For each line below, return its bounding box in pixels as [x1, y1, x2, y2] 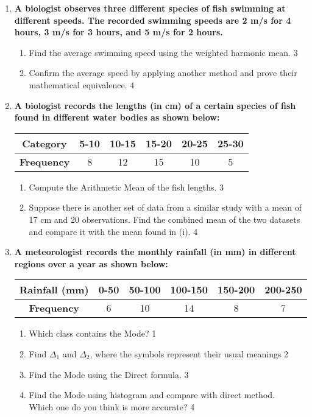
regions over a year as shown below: [14, 257, 168, 270]
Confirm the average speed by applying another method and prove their [29, 66, 297, 79]
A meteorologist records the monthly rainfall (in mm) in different [14, 245, 296, 258]
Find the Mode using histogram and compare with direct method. [29, 388, 275, 401]
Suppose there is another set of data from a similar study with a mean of [29, 201, 302, 214]
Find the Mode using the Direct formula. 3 [29, 368, 189, 380]
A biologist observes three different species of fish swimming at [14, 2, 286, 14]
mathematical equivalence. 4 [29, 78, 135, 91]
